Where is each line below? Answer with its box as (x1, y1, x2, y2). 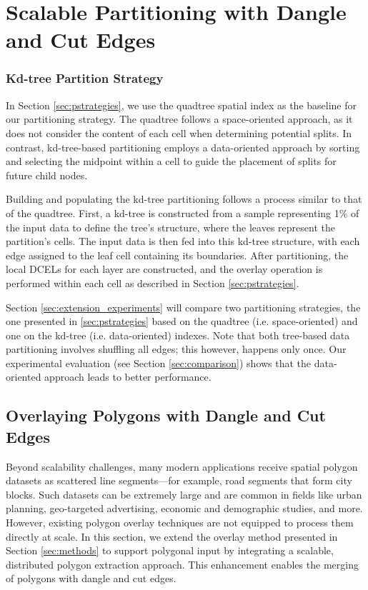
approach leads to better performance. (44, 369, 212, 384)
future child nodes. (6, 167, 88, 182)
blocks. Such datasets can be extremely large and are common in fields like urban (6, 486, 362, 501)
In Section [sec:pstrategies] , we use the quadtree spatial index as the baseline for (6, 97, 357, 112)
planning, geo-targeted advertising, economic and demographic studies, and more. (6, 501, 363, 516)
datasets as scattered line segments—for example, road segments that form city (6, 473, 352, 488)
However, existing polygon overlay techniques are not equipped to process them (6, 515, 354, 530)
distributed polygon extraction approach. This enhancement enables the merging (6, 556, 359, 571)
